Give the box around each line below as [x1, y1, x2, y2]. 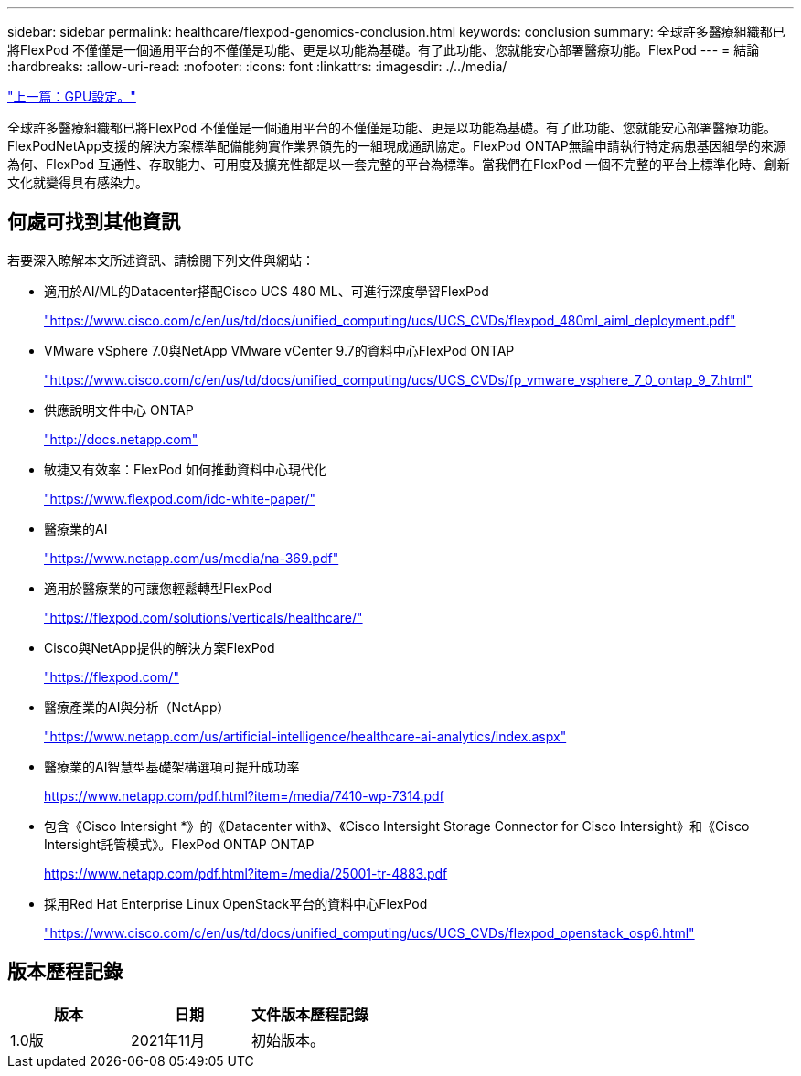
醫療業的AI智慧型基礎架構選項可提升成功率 [44, 758, 300, 774]
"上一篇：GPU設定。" [7, 89, 136, 104]
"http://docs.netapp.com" [44, 431, 198, 447]
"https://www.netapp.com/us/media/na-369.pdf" [44, 549, 339, 566]
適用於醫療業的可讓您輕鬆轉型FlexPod [44, 580, 272, 596]
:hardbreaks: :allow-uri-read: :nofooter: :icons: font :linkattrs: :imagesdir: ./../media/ [7, 59, 507, 74]
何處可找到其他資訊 [7, 210, 180, 234]
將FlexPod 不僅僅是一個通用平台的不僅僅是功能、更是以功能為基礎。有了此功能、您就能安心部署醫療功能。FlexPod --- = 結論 [7, 42, 760, 58]
